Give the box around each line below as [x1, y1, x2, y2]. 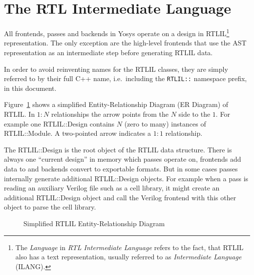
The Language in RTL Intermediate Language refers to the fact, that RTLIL [15, 242, 244, 252]
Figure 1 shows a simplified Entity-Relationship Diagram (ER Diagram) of [4, 99, 229, 109]
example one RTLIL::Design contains [4, 118, 115, 128]
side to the [178, 109, 211, 119]
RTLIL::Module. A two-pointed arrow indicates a [4, 128, 151, 138]
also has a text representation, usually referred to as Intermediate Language [15, 252, 242, 262]
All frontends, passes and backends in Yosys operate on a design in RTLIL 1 [4, 27, 230, 38]
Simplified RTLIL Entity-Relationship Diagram [23, 218, 165, 228]
